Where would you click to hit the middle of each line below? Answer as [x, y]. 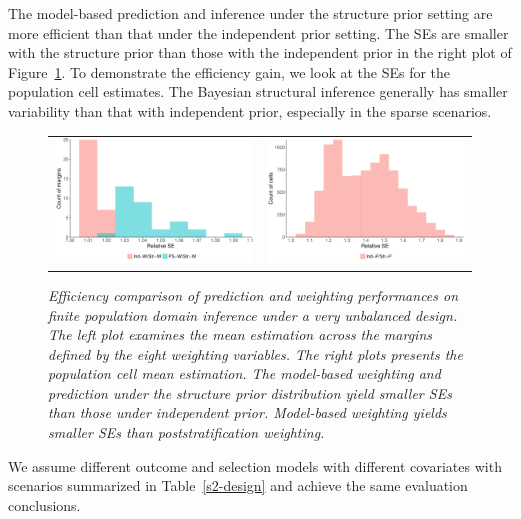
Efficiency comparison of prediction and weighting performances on [253, 294]
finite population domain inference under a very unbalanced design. [253, 314]
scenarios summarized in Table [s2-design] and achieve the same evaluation [238, 485]
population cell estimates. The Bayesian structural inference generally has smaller [258, 91]
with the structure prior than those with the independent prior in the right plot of [260, 52]
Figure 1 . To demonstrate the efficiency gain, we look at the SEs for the [229, 71]
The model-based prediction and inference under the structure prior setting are [250, 13]
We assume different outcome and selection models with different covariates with [255, 465]
